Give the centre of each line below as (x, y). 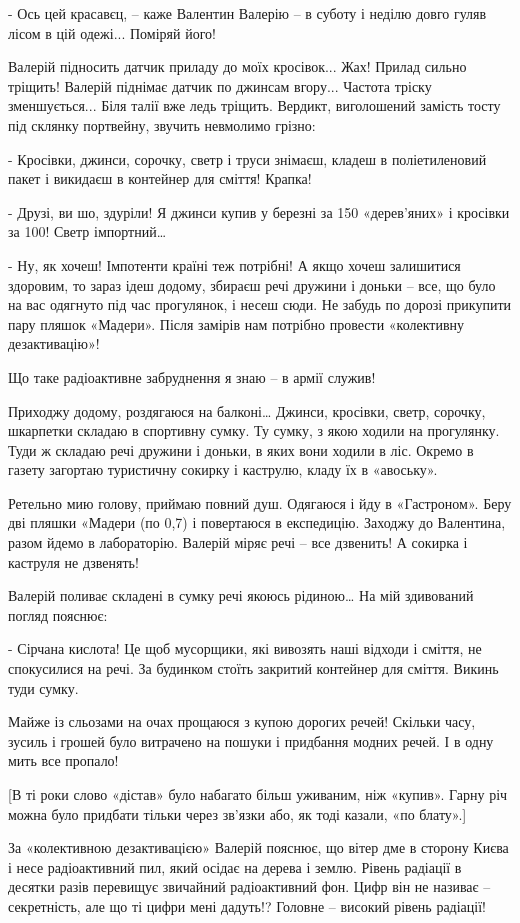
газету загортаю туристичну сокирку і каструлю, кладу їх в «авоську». (223, 469)
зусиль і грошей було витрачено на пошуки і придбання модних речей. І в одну (251, 740)
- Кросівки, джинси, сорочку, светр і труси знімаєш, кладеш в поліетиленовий (247, 158)
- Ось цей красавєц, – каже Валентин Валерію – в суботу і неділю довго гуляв (247, 13)
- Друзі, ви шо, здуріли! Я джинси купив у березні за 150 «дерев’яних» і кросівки (259, 211)
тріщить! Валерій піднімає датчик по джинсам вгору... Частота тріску (220, 85)
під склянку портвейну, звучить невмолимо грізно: (162, 124)
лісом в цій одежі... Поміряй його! (112, 32)
